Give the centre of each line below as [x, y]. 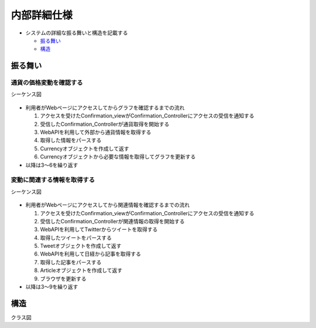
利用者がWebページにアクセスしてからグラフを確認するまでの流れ [105, 108]
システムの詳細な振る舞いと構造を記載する [77, 33]
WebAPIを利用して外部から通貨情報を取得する [96, 132]
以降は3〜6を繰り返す [52, 165]
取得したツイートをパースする [76, 237]
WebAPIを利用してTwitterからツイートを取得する [99, 229]
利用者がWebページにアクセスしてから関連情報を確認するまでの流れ [108, 205]
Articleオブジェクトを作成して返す [81, 270]
